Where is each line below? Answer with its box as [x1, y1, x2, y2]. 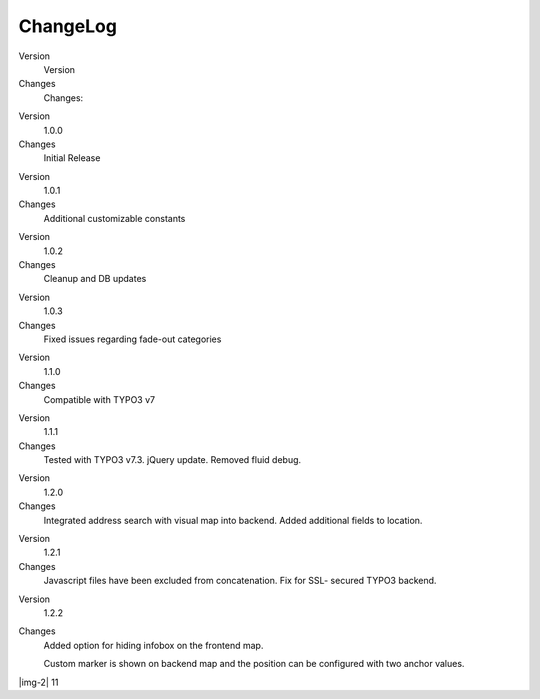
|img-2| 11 [18, 676, 59, 688]
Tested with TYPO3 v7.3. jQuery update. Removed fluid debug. [43, 454, 302, 466]
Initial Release [43, 152, 101, 164]
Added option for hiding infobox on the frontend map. [43, 639, 264, 651]
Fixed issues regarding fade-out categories [43, 333, 222, 345]
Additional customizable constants [43, 212, 186, 224]
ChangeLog [18, 15, 117, 37]
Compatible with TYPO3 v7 [43, 393, 155, 405]
